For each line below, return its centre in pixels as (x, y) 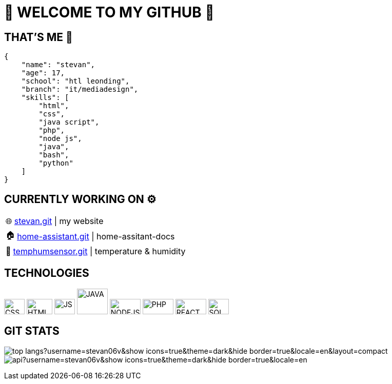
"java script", (69, 122)
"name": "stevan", (58, 65)
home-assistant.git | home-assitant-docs (96, 236)
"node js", (60, 139)
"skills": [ (45, 98)
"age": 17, (43, 73)
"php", (52, 130)
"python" (56, 163)
